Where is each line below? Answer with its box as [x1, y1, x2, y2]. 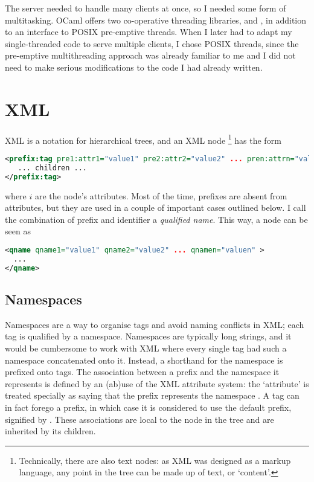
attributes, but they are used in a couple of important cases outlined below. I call [5, 201, 306, 214]
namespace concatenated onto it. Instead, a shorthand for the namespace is [5, 353, 283, 366]
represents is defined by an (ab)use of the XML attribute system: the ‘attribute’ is [5, 377, 309, 390]
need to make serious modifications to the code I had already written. [5, 60, 263, 73]
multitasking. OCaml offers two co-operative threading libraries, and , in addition [5, 13, 307, 26]
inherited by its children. [5, 425, 96, 437]
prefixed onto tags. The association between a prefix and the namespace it [5, 365, 280, 378]
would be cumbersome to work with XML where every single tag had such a [5, 341, 287, 354]
